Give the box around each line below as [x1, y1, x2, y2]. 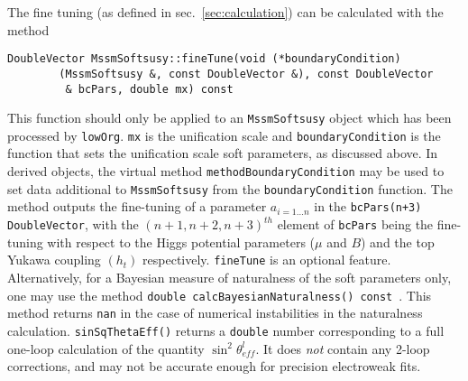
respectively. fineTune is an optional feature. [142, 250, 391, 269]
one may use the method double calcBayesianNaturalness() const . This [7, 285, 432, 304]
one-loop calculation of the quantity [7, 339, 205, 358]
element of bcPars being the [277, 215, 434, 234]
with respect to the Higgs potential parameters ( [47, 232, 316, 251]
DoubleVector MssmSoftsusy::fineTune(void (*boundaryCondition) [7, 52, 401, 66]
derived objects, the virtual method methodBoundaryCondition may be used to [7, 162, 445, 181]
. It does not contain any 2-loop [255, 339, 430, 358]
